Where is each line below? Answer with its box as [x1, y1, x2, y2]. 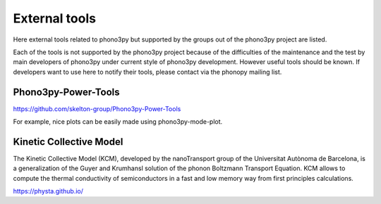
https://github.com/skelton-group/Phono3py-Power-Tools [13, 104, 181, 113]
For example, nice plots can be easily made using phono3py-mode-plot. [13, 117, 223, 126]
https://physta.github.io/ [13, 187, 84, 196]
